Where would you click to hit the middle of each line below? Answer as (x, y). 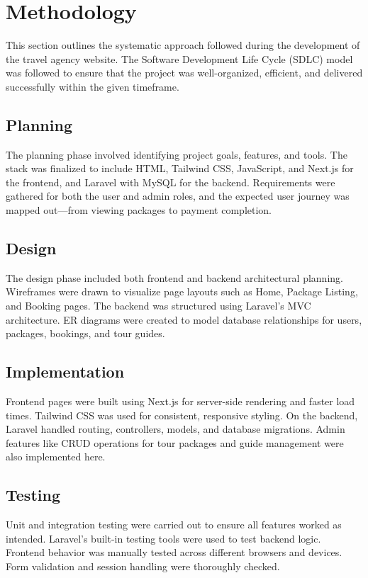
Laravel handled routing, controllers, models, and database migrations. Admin (175, 429)
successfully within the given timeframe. (93, 86)
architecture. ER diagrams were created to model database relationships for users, (184, 319)
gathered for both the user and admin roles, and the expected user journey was (178, 196)
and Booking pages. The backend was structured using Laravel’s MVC (158, 306)
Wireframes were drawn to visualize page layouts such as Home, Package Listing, (182, 291)
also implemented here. (56, 457)
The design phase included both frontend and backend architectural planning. (174, 277)
